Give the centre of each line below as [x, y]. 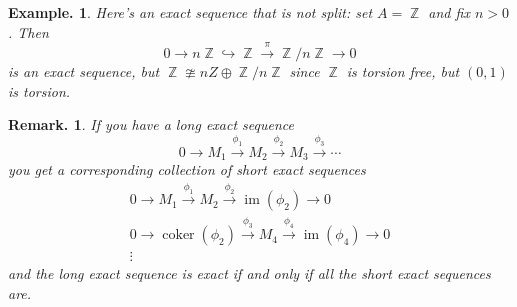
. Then [28, 31]
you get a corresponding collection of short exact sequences [187, 168]
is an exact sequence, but [84, 70]
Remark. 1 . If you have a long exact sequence [151, 124]
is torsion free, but [403, 70]
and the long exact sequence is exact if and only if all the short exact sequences [249, 273]
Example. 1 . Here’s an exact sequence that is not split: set [190, 12]
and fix [449, 12]
